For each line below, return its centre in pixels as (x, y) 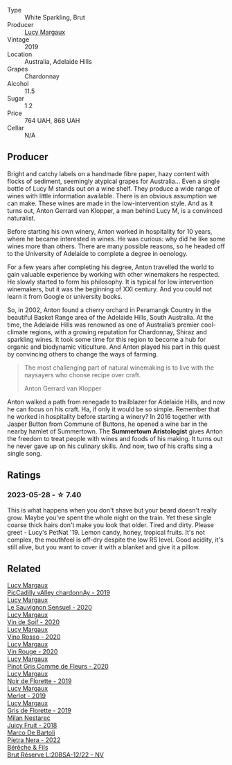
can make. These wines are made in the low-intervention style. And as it (110, 203)
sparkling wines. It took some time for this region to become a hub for (107, 339)
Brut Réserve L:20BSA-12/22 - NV (55, 755)
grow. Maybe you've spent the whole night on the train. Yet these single (109, 517)
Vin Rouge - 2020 (33, 652)
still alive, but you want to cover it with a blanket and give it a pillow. (104, 547)
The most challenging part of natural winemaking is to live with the (119, 368)
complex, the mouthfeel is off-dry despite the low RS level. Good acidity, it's (115, 540)
